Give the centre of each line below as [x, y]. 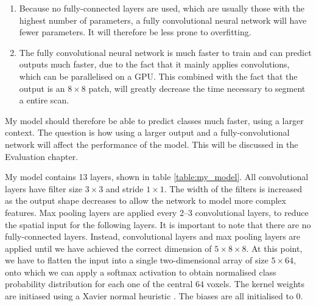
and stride [125, 188]
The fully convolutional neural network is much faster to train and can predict [165, 52]
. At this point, [274, 248]
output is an [42, 88]
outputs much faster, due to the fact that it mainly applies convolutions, [154, 64]
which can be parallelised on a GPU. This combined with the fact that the [158, 76]
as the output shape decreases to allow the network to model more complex [146, 200]
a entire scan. [44, 100]
